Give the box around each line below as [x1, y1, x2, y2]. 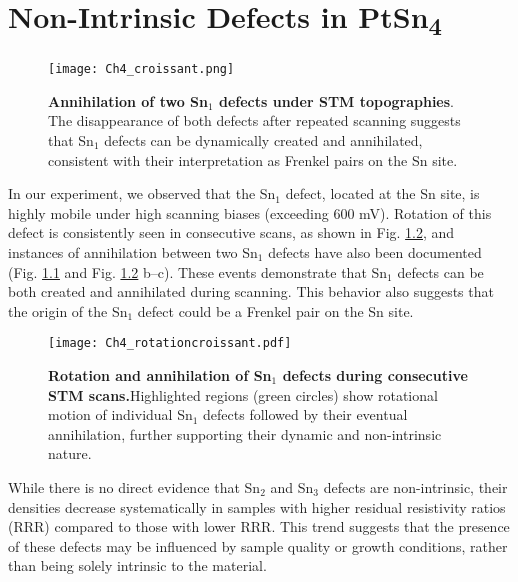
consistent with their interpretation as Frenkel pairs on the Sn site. [48, 149, 458, 170]
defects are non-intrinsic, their [323, 477, 508, 497]
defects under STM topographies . [218, 90, 455, 111]
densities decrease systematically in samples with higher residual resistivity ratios [8, 496, 506, 517]
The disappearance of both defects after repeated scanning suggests [48, 110, 461, 131]
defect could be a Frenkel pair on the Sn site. [137, 300, 414, 321]
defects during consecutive [282, 365, 468, 386]
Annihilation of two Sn [48, 90, 208, 111]
